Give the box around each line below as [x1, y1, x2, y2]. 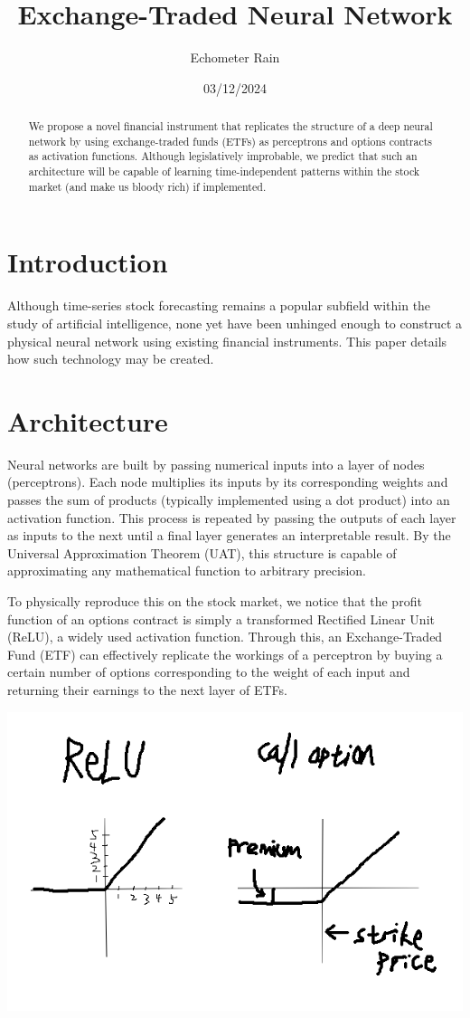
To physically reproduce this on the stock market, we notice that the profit [7, 591, 422, 610]
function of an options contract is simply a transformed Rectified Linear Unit [7, 609, 435, 628]
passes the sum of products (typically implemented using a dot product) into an [7, 490, 450, 509]
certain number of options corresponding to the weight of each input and [7, 662, 410, 681]
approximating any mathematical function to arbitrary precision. [7, 561, 366, 580]
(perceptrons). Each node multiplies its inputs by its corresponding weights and [7, 472, 448, 491]
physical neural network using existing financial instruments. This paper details [7, 331, 447, 350]
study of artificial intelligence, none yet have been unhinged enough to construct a [7, 313, 463, 332]
